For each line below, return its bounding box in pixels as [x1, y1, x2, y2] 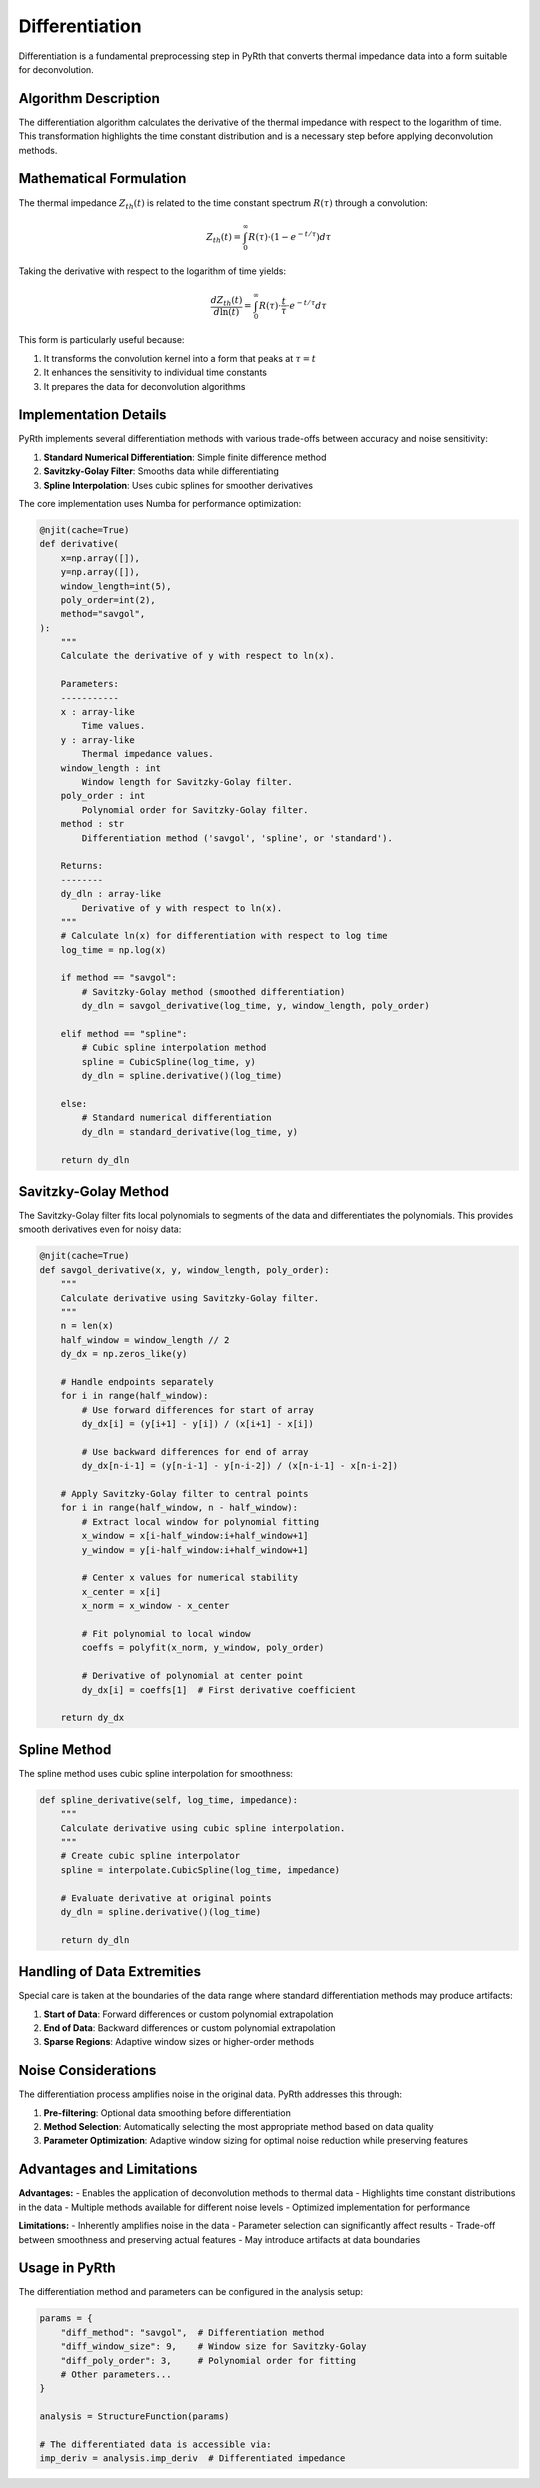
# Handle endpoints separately [60, 1376, 214, 1387]
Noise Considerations [18, 2062, 157, 2079]
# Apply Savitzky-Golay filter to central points [60, 1488, 309, 1500]
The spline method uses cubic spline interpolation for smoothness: [18, 1767, 294, 1779]
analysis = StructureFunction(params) [39, 2411, 230, 2422]
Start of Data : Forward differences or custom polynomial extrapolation [43, 2008, 334, 2020]
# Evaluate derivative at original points [60, 1892, 272, 1904]
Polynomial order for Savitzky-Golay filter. [81, 804, 309, 815]
